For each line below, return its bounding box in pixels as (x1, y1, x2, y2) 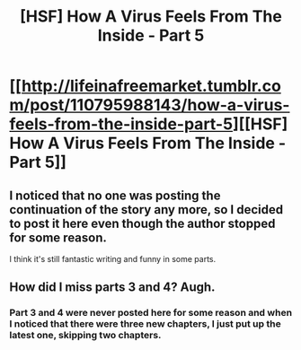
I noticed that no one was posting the (9, 188, 221, 203)
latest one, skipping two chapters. (9, 329, 162, 342)
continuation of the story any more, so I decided (9, 202, 284, 217)
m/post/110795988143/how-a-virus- (9, 95, 290, 116)
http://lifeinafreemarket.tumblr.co (21, 76, 281, 96)
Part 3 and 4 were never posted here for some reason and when (9, 307, 293, 319)
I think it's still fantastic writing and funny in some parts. (9, 254, 217, 264)
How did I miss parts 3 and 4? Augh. (9, 280, 216, 295)
